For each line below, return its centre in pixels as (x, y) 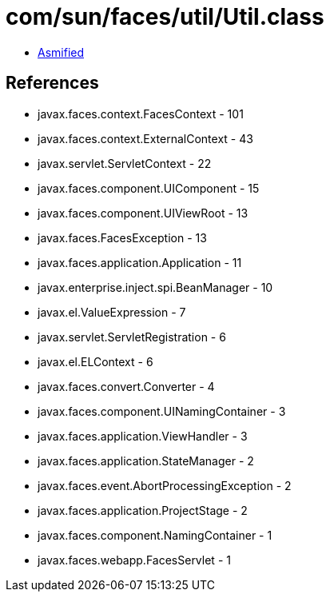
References (52, 83)
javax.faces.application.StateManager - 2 (146, 460)
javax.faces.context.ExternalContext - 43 (145, 138)
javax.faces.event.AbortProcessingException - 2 (165, 485)
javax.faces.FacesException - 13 (122, 237)
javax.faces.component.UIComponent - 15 (149, 188)
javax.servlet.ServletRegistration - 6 (132, 337)
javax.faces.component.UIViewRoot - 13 (143, 213)
